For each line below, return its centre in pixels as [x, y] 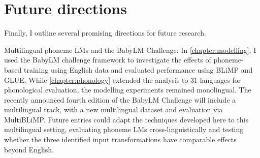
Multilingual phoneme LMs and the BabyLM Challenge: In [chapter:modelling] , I [130, 50]
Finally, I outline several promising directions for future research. [105, 33]
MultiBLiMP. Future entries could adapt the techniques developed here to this [126, 119]
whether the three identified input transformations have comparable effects [120, 139]
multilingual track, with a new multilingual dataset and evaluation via [113, 109]
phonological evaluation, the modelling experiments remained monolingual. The [128, 90]
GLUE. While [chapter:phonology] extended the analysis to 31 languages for [123, 80]
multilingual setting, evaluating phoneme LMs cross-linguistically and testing [124, 129]
